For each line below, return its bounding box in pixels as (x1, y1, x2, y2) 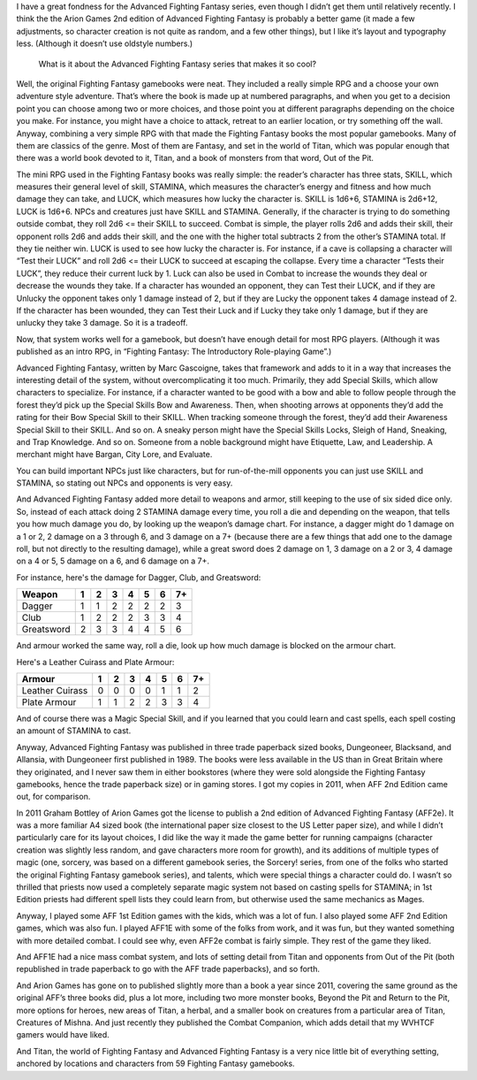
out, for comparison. (16, 792, 91, 802)
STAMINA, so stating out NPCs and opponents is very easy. (16, 478, 233, 488)
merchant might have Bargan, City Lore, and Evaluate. (16, 449, 213, 460)
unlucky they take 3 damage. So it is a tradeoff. (16, 318, 188, 328)
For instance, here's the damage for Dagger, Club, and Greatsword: (16, 571, 261, 583)
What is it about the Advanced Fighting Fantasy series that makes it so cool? (38, 58, 317, 69)
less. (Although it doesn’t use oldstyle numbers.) (16, 38, 193, 49)
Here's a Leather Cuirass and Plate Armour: (16, 656, 175, 667)
